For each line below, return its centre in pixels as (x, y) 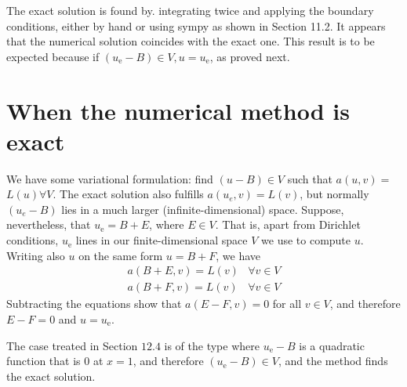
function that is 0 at (55, 361)
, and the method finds (333, 361)
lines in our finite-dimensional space (162, 240)
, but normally (334, 194)
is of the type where (212, 345)
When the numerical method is (178, 110)
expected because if (53, 56)
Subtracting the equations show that (94, 304)
